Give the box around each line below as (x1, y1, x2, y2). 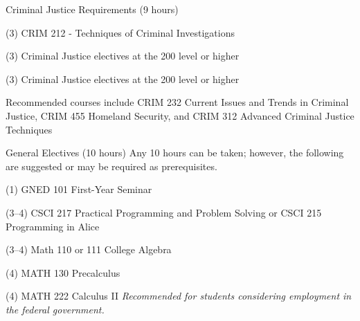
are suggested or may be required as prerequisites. (6, 158, 217, 173)
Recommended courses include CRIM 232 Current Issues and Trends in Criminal (6, 95, 349, 109)
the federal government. (6, 302, 105, 316)
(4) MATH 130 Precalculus (6, 265, 120, 279)
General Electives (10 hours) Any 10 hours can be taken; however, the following (6, 145, 344, 160)
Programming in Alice (6, 219, 100, 233)
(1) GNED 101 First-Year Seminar (6, 182, 152, 196)
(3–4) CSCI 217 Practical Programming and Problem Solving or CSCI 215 (6, 205, 322, 219)
